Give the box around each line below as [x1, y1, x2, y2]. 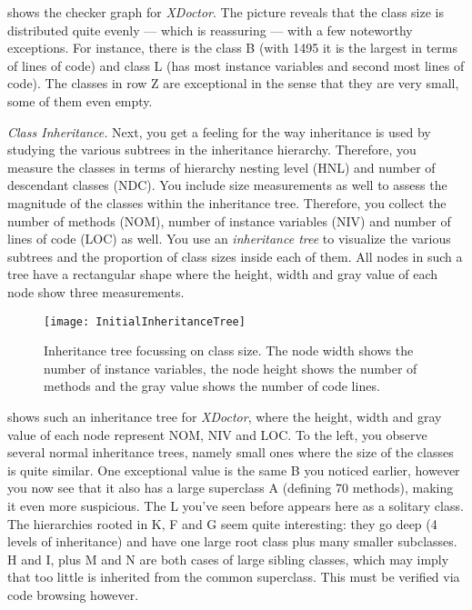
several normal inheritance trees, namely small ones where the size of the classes [7, 443, 454, 462]
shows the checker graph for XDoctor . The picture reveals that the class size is [7, 3, 444, 21]
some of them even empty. [7, 91, 153, 110]
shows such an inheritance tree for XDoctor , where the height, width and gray [7, 406, 442, 425]
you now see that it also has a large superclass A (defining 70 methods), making [7, 478, 454, 497]
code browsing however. [7, 585, 139, 604]
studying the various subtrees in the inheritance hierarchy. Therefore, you [7, 140, 417, 159]
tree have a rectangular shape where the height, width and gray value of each [7, 265, 438, 284]
